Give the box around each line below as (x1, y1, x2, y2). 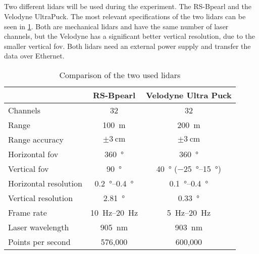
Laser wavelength (8, 221, 69, 233)
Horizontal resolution (8, 177, 82, 189)
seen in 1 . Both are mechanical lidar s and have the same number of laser (4, 21, 229, 31)
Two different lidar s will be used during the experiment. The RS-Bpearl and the (4, 1, 251, 12)
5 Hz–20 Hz (167, 206, 211, 218)
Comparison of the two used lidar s (59, 69, 181, 81)
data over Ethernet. (4, 50, 65, 61)
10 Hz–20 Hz (90, 206, 138, 218)
